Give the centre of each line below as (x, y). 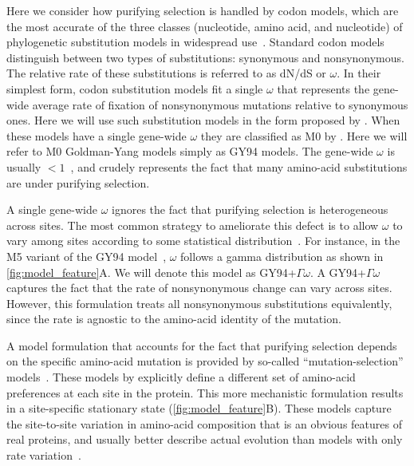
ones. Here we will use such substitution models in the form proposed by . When (203, 120)
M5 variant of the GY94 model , (87, 256)
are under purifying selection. (78, 182)
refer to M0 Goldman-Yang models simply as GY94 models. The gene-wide (190, 151)
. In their (359, 73)
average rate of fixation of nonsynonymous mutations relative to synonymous (220, 104)
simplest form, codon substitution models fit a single (135, 88)
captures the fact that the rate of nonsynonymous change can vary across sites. (199, 288)
